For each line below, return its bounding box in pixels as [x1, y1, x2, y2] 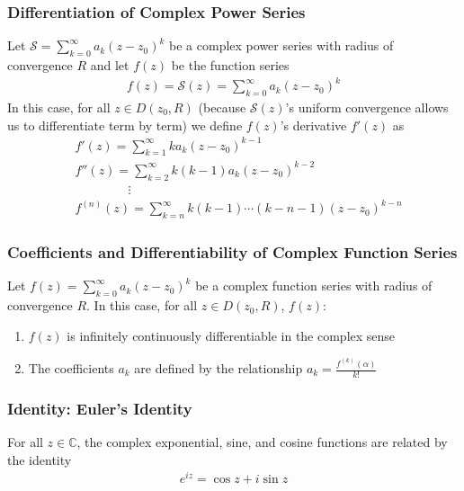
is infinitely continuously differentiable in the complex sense [67, 326, 396, 344]
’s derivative [280, 115, 347, 134]
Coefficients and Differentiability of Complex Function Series [7, 241, 458, 263]
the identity [7, 450, 72, 469]
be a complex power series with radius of [169, 36, 394, 55]
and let [90, 56, 129, 75]
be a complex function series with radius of [195, 276, 433, 295]
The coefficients [28, 359, 114, 378]
